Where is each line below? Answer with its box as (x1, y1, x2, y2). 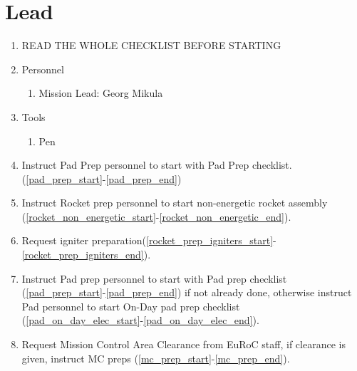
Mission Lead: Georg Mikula (38, 85, 163, 100)
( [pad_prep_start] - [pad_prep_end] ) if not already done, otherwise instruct (21, 285, 352, 300)
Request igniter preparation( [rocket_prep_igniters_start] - (21, 233, 276, 248)
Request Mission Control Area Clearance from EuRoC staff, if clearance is (21, 337, 346, 352)
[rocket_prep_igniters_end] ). (21, 247, 151, 262)
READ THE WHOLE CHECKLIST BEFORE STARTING (21, 38, 281, 53)
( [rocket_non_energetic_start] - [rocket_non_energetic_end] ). (21, 209, 291, 224)
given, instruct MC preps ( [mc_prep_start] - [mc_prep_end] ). (21, 350, 290, 365)
